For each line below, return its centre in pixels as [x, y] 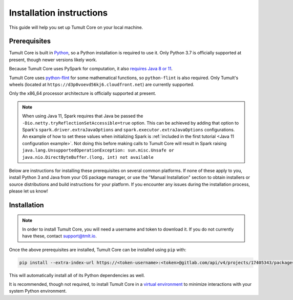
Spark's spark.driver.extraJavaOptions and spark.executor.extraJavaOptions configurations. [128, 129]
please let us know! [29, 191]
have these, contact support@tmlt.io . [60, 236]
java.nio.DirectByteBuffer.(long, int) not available [88, 157]
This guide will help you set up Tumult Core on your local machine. [76, 27]
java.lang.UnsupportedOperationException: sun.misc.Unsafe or [98, 150]
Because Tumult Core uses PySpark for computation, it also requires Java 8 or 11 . [91, 69]
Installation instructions [58, 13]
